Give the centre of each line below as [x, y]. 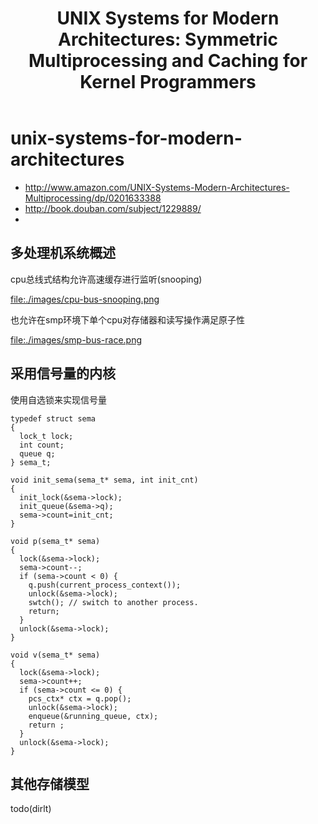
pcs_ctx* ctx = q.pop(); [80, 698]
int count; [42, 445]
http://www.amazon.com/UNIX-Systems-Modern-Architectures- [157, 187]
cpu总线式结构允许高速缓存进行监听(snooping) [106, 279]
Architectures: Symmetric [168, 39]
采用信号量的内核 [63, 373]
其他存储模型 [50, 783]
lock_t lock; [46, 436]
